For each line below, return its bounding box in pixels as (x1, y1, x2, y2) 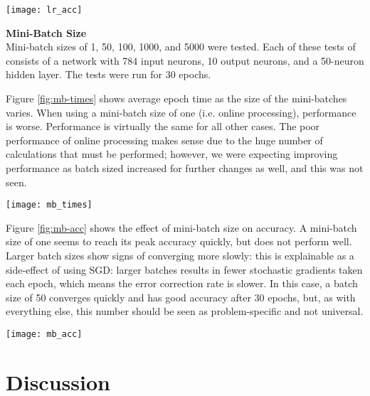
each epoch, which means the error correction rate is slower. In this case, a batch (6, 276, 358, 291)
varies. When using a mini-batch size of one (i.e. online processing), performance (6, 105, 356, 119)
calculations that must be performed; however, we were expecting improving (6, 146, 338, 161)
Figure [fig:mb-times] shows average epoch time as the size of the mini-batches (6, 91, 347, 106)
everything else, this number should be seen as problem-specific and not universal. (6, 304, 364, 319)
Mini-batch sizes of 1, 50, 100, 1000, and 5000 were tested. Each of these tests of (6, 39, 356, 54)
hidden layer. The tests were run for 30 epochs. (6, 67, 211, 82)
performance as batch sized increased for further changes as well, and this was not (6, 161, 364, 175)
